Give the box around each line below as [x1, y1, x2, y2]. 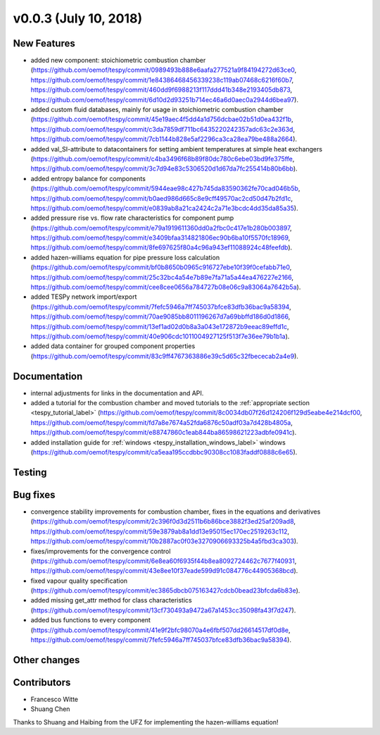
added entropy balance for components [30, 174, 146, 183]
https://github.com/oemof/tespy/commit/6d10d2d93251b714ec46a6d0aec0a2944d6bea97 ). [30, 95, 299, 104]
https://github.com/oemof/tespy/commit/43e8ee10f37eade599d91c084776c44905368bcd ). [30, 567, 298, 575]
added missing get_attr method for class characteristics [30, 596, 193, 605]
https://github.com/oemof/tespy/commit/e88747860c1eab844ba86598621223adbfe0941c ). [30, 428, 297, 437]
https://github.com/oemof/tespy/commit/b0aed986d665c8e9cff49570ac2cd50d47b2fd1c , [30, 194, 293, 202]
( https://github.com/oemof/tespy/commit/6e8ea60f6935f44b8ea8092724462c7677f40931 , [30, 557, 297, 565]
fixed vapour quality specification [30, 576, 128, 585]
